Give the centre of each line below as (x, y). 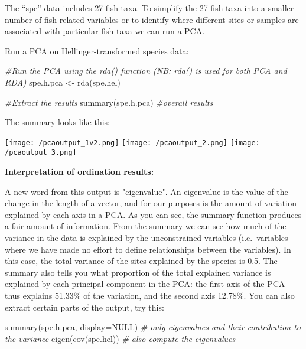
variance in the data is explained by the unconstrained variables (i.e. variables (147, 238)
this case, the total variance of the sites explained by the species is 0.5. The (141, 261)
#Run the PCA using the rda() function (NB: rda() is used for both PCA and (146, 71)
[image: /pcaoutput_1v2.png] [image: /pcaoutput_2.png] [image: (132, 143)
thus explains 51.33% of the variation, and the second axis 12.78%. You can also (150, 295)
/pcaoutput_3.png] (41, 153)
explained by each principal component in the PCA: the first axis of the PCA (145, 284)
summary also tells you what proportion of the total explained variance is (138, 272)
